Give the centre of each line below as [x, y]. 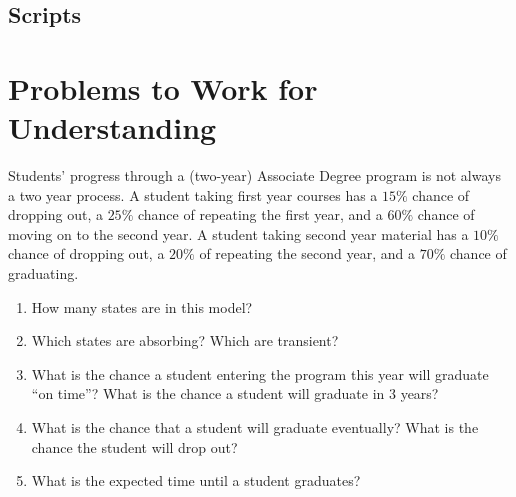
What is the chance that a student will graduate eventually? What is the [255, 427]
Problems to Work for [163, 87]
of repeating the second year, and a [307, 253]
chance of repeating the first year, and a [260, 214]
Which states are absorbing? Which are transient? [185, 340]
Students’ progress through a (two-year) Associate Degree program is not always [254, 175]
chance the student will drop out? [134, 446]
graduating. [43, 273]
